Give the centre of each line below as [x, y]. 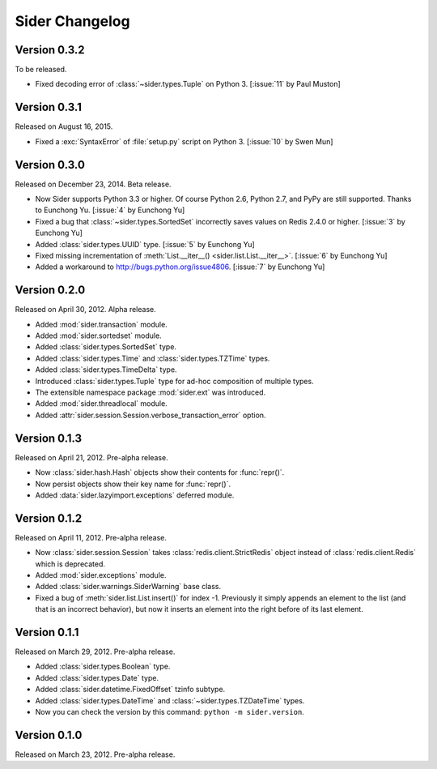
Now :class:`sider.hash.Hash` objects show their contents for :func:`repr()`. [160, 472]
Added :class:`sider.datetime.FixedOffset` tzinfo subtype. [130, 690]
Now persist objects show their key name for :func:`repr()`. [133, 484]
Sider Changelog [72, 21]
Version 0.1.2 [49, 518]
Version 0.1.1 [47, 632]
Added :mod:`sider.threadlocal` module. [101, 404]
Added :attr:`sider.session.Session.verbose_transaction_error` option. [151, 415]
